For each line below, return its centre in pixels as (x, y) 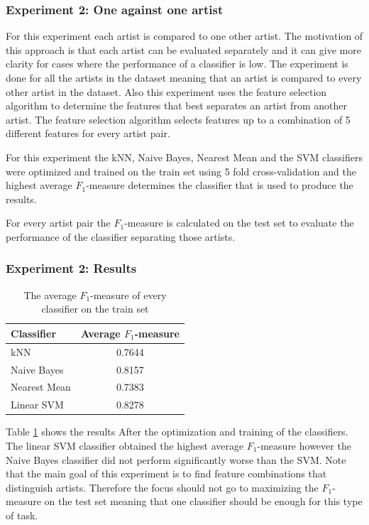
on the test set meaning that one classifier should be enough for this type (203, 501)
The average (50, 294)
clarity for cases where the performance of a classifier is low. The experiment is (177, 64)
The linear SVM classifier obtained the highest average (125, 445)
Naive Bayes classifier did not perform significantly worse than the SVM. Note (176, 459)
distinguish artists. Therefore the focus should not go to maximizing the (162, 487)
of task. (22, 515)
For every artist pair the (58, 223)
